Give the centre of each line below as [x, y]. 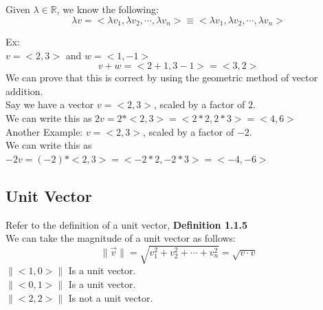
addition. [24, 91]
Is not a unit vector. [111, 297]
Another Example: [44, 131]
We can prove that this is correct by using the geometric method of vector [162, 77]
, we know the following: [108, 9]
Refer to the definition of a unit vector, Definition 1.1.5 [126, 224]
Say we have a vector [50, 104]
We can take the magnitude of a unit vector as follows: [121, 238]
